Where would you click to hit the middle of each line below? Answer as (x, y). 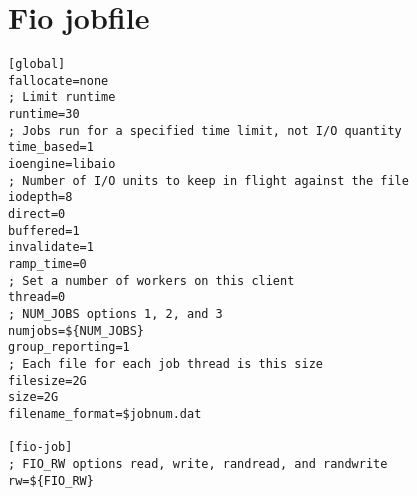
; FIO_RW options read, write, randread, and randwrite (198, 463)
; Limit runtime (62, 97)
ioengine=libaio (62, 164)
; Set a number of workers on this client (151, 280)
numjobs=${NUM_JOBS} (76, 330)
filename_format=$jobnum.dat (105, 413)
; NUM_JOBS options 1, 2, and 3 (115, 313)
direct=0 (37, 214)
